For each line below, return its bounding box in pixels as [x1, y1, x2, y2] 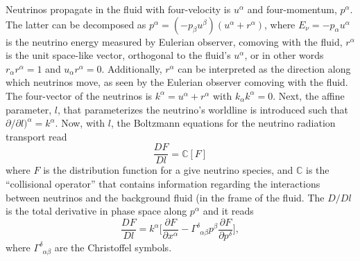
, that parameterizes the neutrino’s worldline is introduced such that [58, 102, 349, 116]
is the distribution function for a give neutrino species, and [43, 163, 293, 177]
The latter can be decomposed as [6, 17, 146, 31]
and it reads [203, 204, 254, 218]
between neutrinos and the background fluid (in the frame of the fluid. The [6, 190, 325, 204]
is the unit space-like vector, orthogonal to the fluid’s [6, 48, 231, 62]
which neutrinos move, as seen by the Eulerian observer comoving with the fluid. [6, 75, 348, 89]
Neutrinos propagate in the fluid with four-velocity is [6, 2, 231, 16]
